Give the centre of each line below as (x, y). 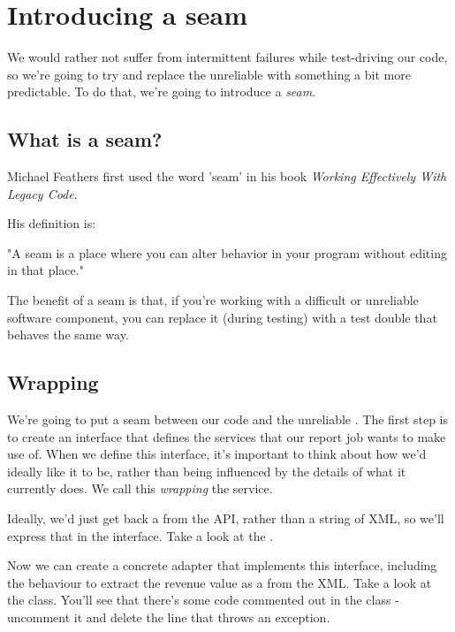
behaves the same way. (68, 335)
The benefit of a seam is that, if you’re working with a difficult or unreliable (213, 300)
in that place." (45, 270)
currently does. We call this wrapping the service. (140, 488)
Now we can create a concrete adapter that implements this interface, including (222, 565)
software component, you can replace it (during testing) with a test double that (222, 317)
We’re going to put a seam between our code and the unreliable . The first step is (227, 419)
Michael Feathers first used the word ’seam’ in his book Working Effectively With (227, 176)
